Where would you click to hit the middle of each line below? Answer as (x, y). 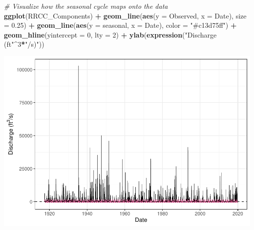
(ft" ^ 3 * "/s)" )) (24, 44)
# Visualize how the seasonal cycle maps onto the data (86, 6)
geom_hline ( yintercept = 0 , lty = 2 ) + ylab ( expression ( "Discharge (110, 34)
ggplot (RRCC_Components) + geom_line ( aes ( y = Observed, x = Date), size (125, 15)
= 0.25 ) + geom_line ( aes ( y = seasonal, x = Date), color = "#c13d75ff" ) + (120, 25)
